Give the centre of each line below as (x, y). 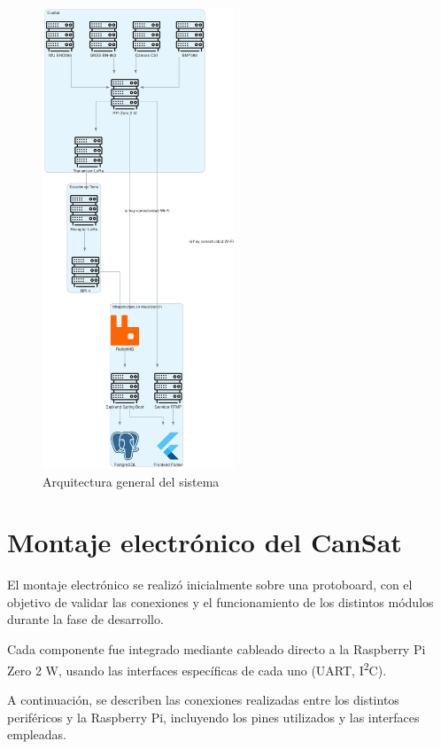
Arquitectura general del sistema (131, 481)
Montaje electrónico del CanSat (205, 542)
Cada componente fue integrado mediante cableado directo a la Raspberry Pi (217, 649)
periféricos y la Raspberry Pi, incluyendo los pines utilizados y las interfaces (213, 717)
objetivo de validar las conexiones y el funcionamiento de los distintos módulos (220, 601)
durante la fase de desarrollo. (85, 619)
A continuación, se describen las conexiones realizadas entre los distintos (203, 699)
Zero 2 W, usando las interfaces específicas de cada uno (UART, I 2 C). (197, 668)
